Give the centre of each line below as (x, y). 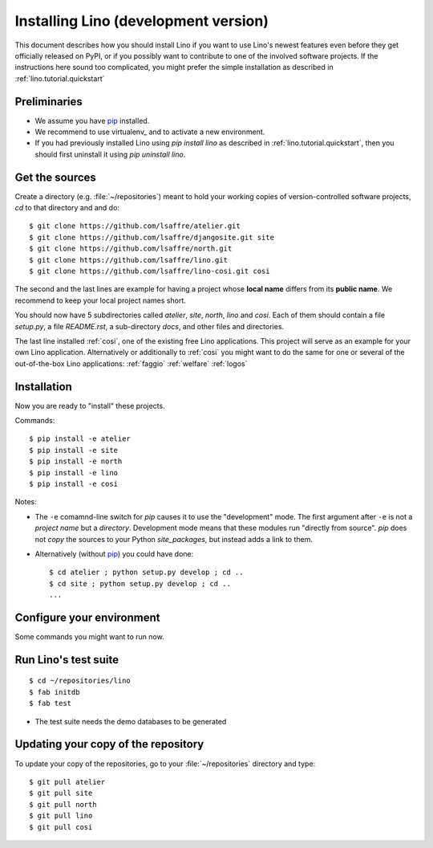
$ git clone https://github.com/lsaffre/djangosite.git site (152, 237)
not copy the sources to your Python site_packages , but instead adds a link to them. (174, 539)
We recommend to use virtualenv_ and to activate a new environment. (150, 132)
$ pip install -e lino (74, 473)
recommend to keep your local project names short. (100, 300)
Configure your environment (87, 617)
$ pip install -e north (76, 461)
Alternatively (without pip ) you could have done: (114, 553)
